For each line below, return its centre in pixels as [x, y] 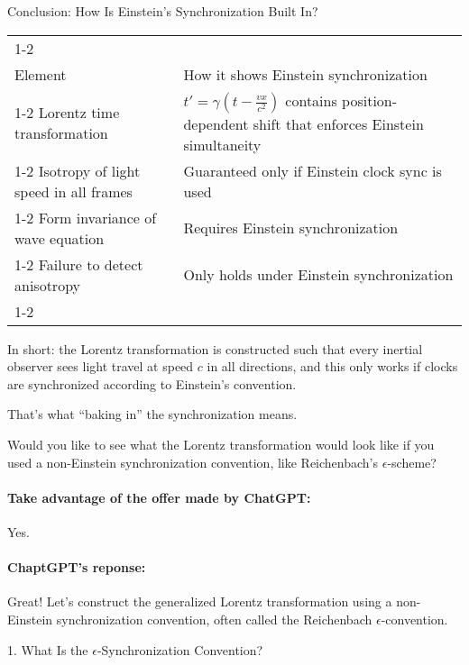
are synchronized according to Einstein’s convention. [152, 383]
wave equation [60, 238]
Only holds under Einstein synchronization [318, 275]
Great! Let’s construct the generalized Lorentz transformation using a [200, 601]
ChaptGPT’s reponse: [77, 567]
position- [370, 100]
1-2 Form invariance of [86, 217]
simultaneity [222, 144]
